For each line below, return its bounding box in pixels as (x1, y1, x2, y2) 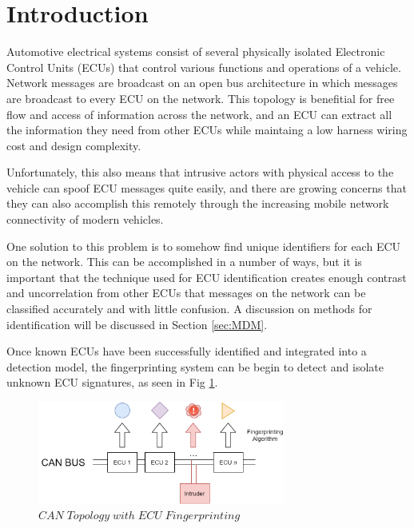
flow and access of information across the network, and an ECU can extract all (6, 105, 392, 122)
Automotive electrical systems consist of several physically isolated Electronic (6, 43, 385, 60)
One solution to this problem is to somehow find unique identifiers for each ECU (6, 237, 401, 254)
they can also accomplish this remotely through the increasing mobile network (6, 195, 389, 212)
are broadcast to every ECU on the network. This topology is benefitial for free (6, 89, 395, 106)
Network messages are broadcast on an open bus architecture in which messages (6, 74, 398, 91)
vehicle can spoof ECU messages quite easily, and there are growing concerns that (6, 179, 407, 196)
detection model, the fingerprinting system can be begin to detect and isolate (6, 358, 384, 375)
